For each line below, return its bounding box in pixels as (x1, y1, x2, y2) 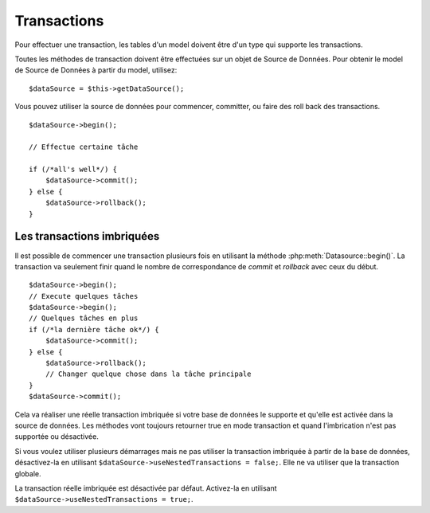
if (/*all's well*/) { (29, 165, 118, 174)
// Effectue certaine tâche (29, 143, 139, 151)
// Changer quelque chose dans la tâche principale (45, 370, 252, 378)
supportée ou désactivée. (14, 432, 99, 441)
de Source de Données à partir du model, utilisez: (14, 65, 178, 75)
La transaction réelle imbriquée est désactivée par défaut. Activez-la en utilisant (14, 483, 277, 493)
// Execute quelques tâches (29, 292, 139, 300)
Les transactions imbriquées (14, 229, 160, 243)
